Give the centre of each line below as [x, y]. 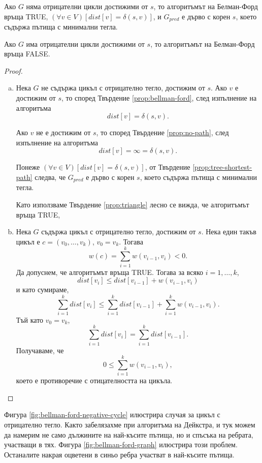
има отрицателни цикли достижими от [85, 43]
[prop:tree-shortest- [222, 167]
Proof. [13, 70]
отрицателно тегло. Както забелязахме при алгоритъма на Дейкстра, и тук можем [130, 425]
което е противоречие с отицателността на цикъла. [94, 380]
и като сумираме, [42, 289]
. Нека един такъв [229, 232]
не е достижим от [63, 132]
